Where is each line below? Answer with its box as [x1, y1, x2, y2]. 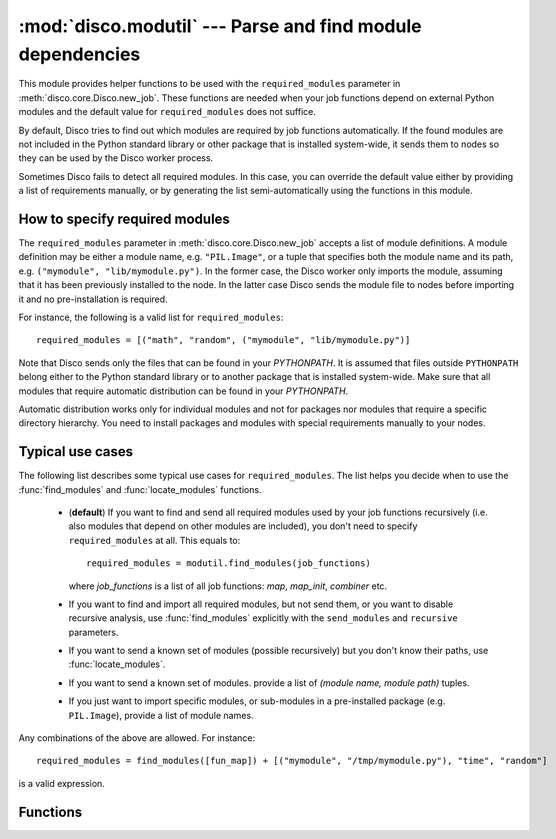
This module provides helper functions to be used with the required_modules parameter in [18, 78, 401, 90]
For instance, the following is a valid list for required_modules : [18, 311, 284, 323]
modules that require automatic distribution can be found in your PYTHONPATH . [18, 385, 349, 397]
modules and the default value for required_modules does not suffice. [18, 106, 317, 118]
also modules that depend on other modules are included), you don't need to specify [68, 520, 418, 532]
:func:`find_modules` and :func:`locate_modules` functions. [18, 483, 262, 495]
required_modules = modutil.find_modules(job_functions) [86, 558, 372, 569]
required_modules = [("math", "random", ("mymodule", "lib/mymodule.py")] [36, 335, 411, 346]
